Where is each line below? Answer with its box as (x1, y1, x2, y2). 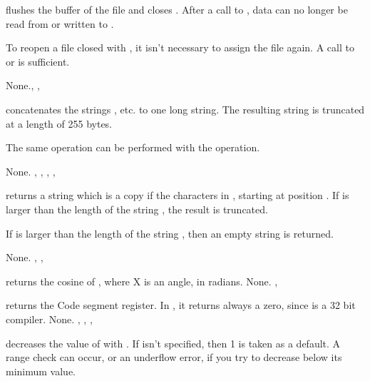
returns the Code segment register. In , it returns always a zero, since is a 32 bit (6, 298, 356, 313)
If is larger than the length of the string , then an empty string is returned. (6, 225, 334, 240)
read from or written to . (6, 16, 114, 31)
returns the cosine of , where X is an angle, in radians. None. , (6, 273, 278, 288)
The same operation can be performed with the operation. (6, 140, 260, 155)
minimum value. (6, 363, 76, 378)
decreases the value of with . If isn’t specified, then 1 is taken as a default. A (6, 335, 341, 350)
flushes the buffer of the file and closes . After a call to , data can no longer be (6, 2, 348, 16)
